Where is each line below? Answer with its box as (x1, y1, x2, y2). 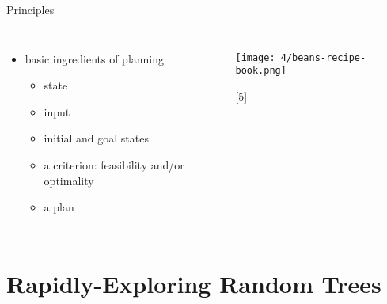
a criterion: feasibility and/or (44, 156, 184, 173)
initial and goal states (44, 130, 149, 146)
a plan (44, 199, 74, 215)
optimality (44, 172, 94, 188)
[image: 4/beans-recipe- (235, 51, 366, 63)
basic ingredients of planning (25, 50, 165, 66)
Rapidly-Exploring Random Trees (6, 267, 381, 299)
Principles (6, 2, 55, 17)
